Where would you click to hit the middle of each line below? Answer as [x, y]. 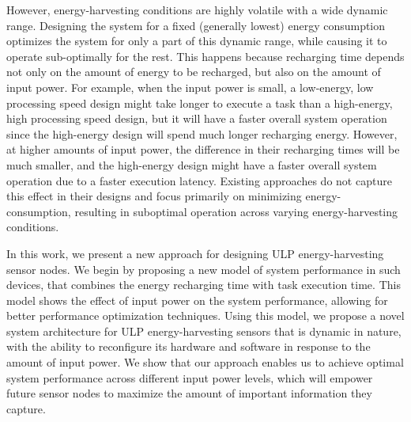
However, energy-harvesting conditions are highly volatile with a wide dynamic [197, 10]
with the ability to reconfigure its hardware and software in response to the [189, 346]
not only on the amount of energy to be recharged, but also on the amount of [194, 72]
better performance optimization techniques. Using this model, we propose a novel [205, 316]
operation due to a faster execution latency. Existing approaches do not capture [199, 180]
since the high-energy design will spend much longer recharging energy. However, [202, 133]
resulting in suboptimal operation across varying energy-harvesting [236, 211]
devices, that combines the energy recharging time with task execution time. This [204, 285]
